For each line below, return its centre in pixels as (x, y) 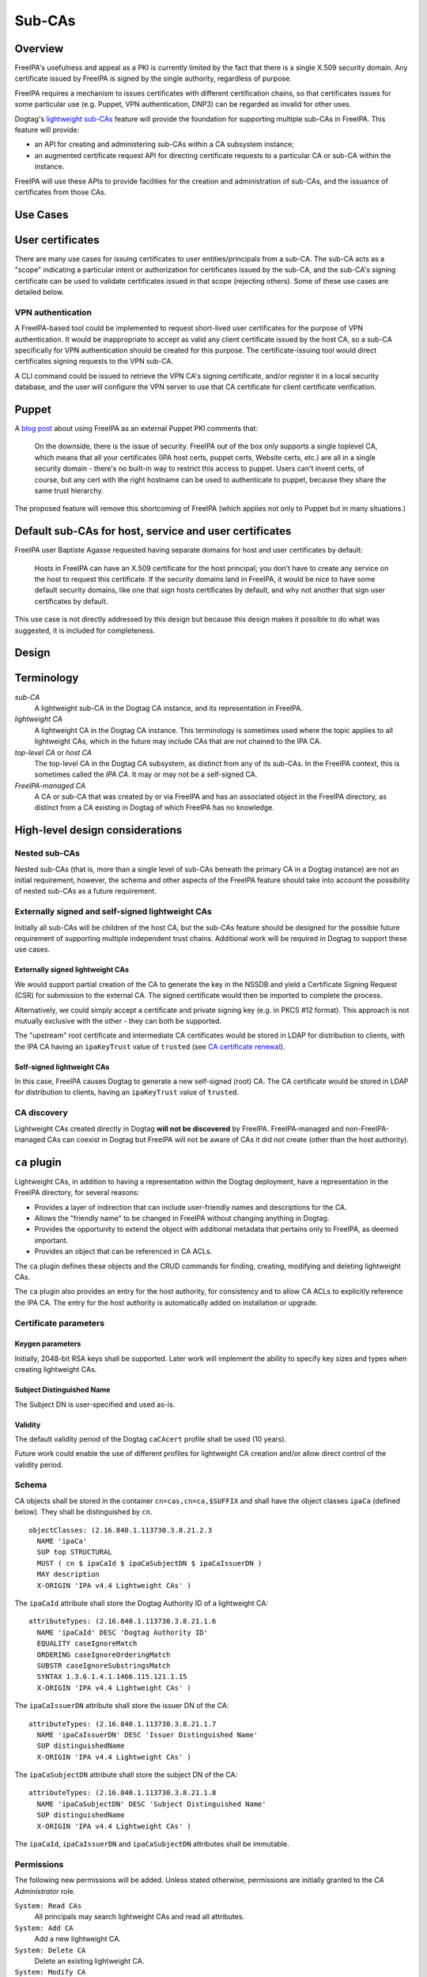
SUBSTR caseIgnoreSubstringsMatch (104, 1665)
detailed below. (40, 292)
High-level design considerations (98, 830)
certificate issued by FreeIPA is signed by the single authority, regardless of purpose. (153, 78)
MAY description (68, 1574)
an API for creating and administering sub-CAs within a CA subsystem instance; (164, 144)
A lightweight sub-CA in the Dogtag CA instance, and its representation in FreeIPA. (169, 708)
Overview (39, 49)
